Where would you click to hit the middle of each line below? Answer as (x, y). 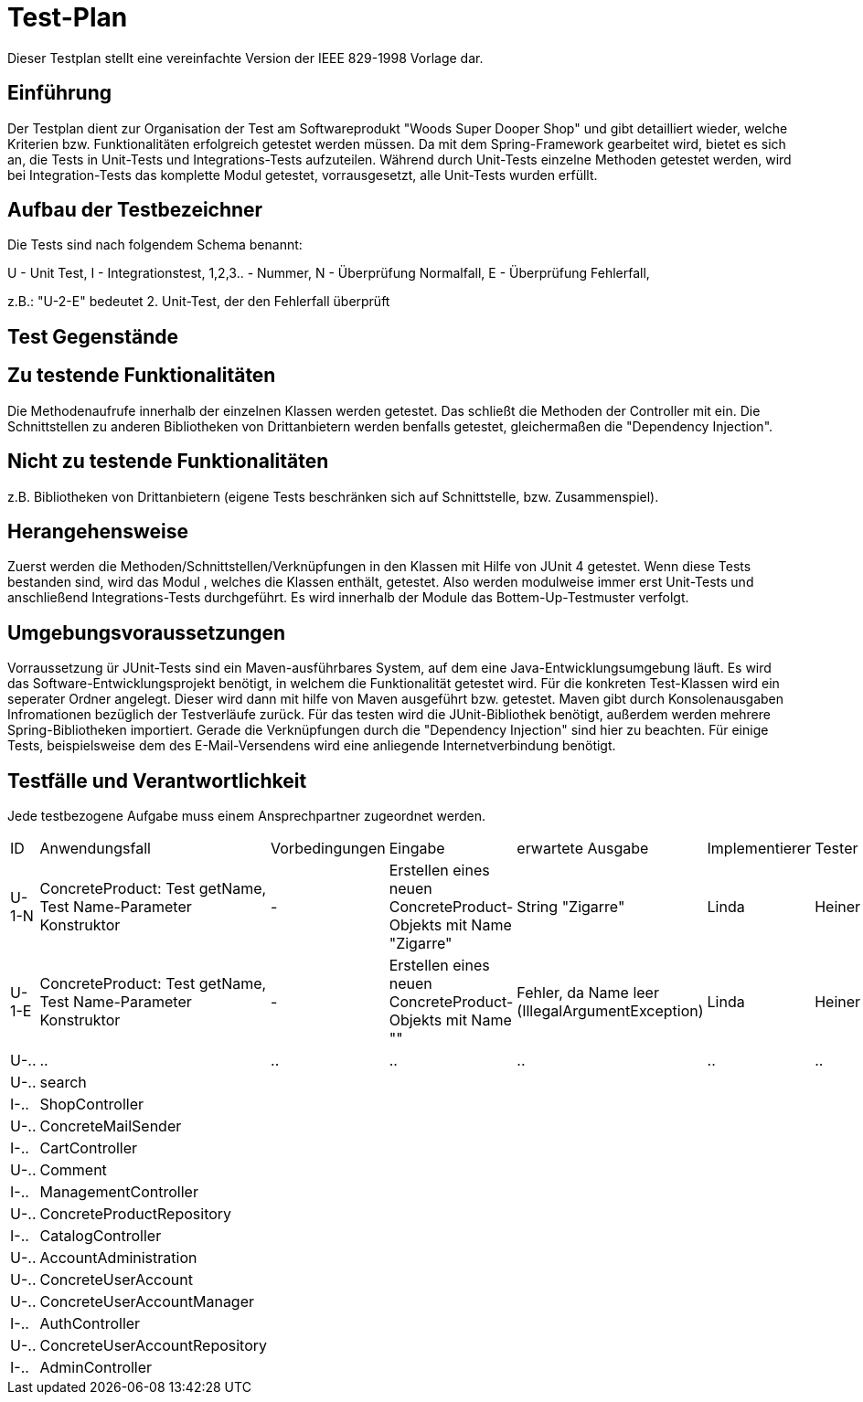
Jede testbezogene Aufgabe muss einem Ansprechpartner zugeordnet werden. (247, 816)
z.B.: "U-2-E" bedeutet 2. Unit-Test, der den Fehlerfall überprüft (199, 302)
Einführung (59, 93)
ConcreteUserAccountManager (147, 1302)
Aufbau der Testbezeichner (135, 210)
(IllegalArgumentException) (610, 1011)
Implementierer (759, 849)
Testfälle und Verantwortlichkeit (157, 781)
